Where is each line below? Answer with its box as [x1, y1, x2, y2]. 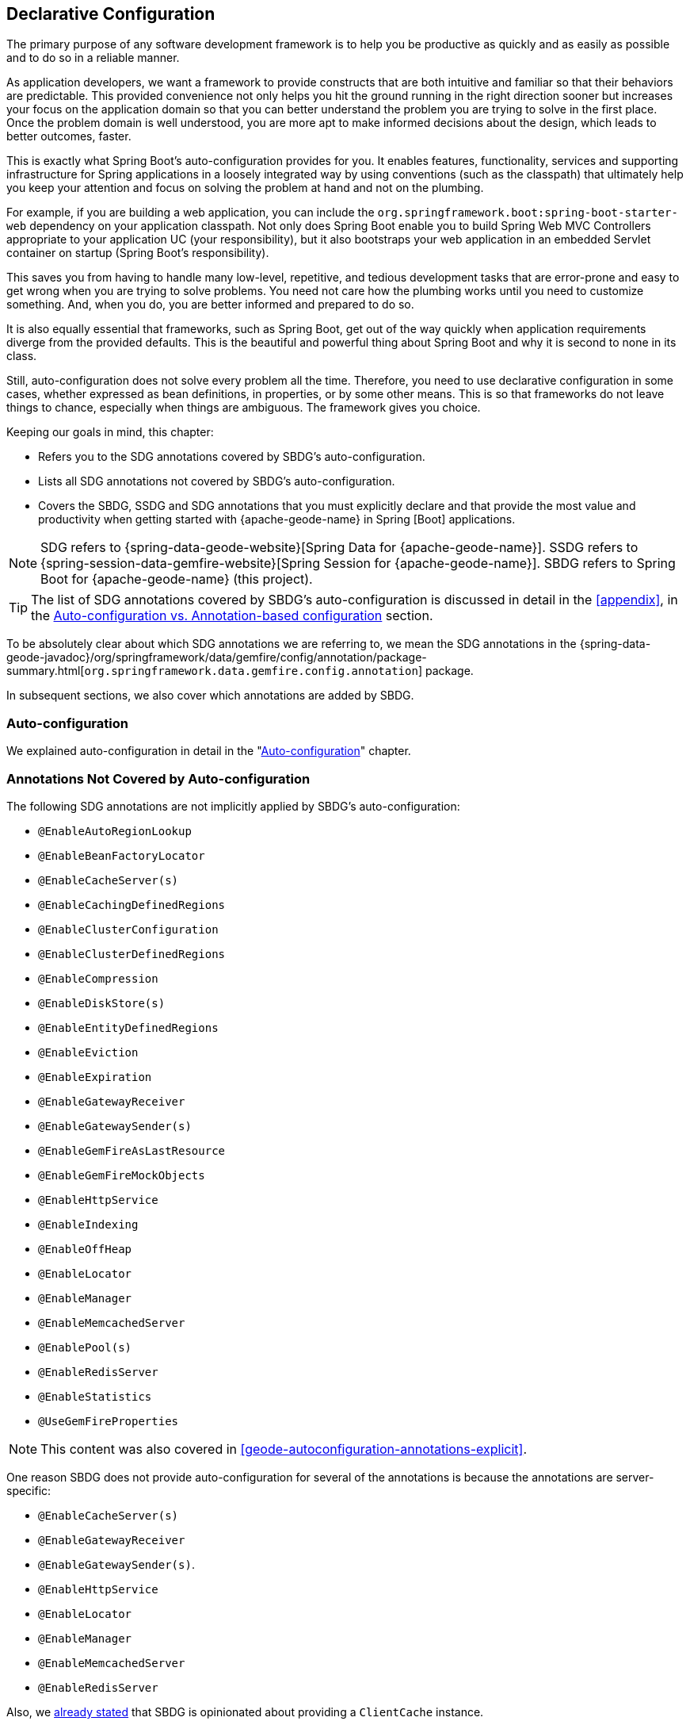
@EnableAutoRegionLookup [38, 824, 192, 838]
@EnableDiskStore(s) [38, 996, 166, 1010]
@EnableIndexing [38, 1217, 139, 1231]
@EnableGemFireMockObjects [38, 1168, 205, 1182]
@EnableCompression [38, 972, 158, 985]
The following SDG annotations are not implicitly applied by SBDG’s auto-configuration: [6, 799, 460, 813]
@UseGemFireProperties [38, 1414, 179, 1428]
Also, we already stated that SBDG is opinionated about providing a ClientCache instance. [6, 1704, 484, 1719]
